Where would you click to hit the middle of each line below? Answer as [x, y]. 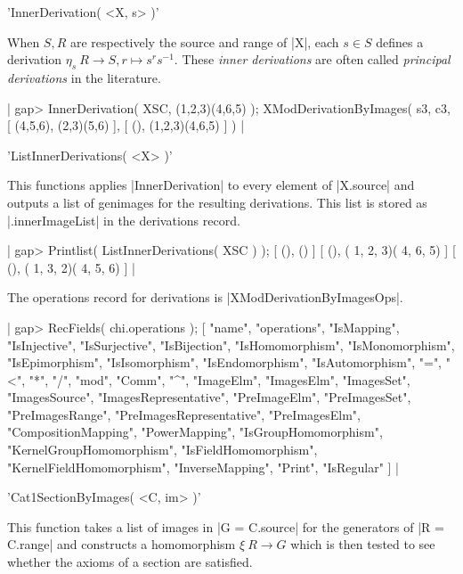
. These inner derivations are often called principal [312, 59]
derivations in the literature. [84, 77]
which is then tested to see [363, 544]
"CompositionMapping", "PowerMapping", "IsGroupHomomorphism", [195, 432]
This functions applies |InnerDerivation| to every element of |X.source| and [211, 185]
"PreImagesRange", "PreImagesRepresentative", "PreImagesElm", [184, 414]
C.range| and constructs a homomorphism [122, 544]
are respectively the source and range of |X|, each [204, 41]
